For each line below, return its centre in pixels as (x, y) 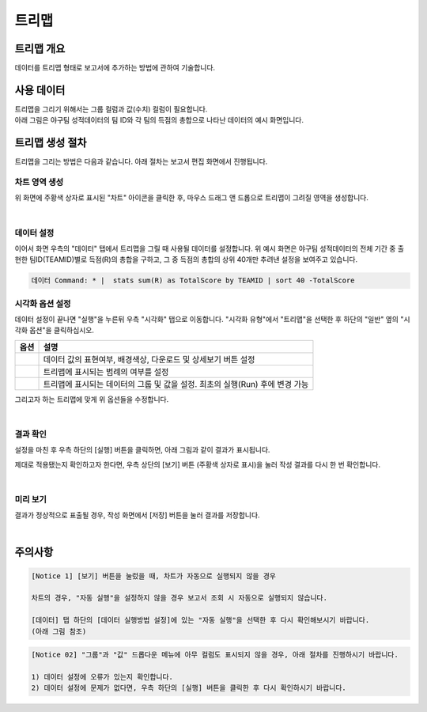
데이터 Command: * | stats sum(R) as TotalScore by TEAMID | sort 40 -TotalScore (193, 280)
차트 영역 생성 (39, 182)
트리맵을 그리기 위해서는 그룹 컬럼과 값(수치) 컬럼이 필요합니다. (111, 109)
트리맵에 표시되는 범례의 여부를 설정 (106, 372)
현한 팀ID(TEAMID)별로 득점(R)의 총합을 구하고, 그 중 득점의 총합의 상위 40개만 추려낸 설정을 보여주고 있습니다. (186, 259)
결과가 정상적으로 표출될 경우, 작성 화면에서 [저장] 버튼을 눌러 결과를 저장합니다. (137, 515)
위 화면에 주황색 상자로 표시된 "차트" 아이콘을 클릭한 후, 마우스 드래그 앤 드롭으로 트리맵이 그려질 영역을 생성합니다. (192, 198)
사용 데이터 (40, 90)
